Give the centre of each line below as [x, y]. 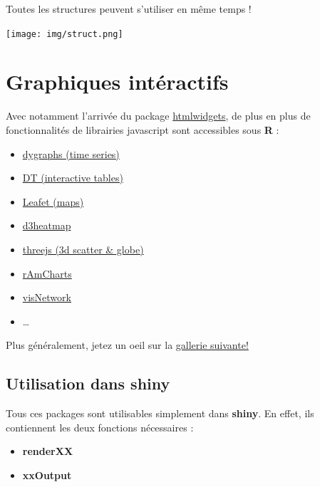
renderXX [48, 451]
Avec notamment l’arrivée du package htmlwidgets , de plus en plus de [158, 116]
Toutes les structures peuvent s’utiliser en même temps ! [129, 9]
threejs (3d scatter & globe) [83, 249]
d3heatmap [47, 225]
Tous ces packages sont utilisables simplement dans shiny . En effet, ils [160, 413]
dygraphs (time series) [71, 153]
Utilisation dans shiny [88, 383]
